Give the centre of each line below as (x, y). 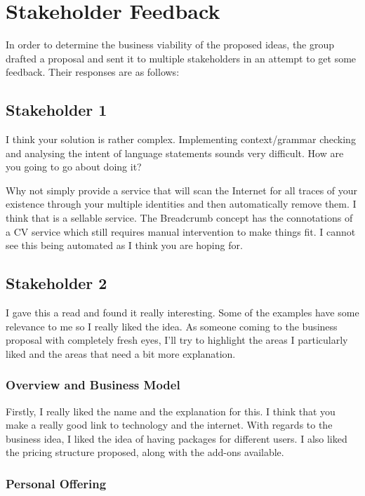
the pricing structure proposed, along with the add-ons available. (145, 452)
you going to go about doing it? (74, 167)
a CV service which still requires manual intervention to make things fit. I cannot (181, 231)
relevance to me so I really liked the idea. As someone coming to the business (172, 326)
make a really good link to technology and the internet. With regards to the (169, 425)
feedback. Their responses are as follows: (93, 72)
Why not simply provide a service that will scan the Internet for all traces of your (182, 190)
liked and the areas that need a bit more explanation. (121, 353)
